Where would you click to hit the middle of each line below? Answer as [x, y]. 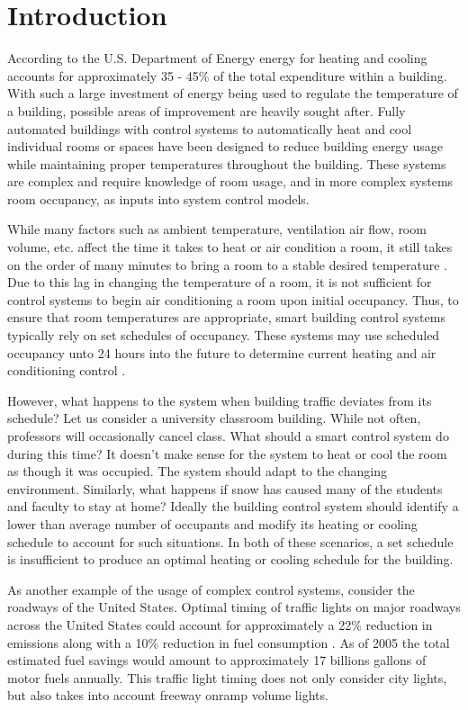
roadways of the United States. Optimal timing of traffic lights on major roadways [234, 607]
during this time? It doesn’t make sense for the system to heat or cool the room [227, 453]
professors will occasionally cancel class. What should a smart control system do [228, 436]
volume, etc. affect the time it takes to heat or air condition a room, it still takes [230, 247]
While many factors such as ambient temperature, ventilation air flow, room [217, 229]
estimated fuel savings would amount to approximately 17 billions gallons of [217, 660]
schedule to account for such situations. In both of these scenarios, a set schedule [230, 541]
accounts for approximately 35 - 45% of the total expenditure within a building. [227, 75]
